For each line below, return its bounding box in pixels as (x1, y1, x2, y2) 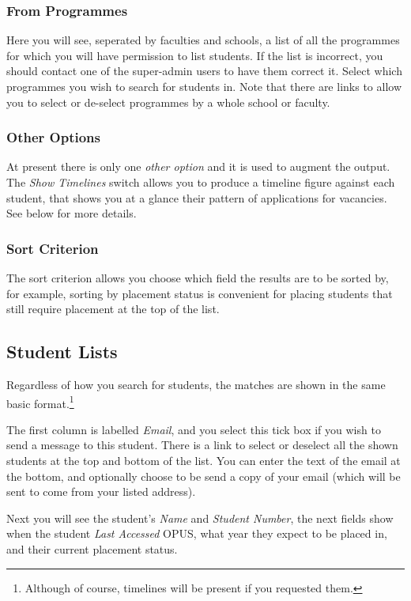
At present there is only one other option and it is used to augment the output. (6, 158, 390, 175)
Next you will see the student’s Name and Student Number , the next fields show (6, 509, 394, 526)
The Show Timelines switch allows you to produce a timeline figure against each (6, 174, 395, 190)
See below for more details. (6, 205, 137, 221)
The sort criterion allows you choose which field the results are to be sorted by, (6, 270, 389, 285)
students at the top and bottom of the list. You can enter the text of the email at (6, 452, 401, 469)
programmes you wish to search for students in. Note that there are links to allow (6, 78, 402, 94)
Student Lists (6, 339, 118, 364)
